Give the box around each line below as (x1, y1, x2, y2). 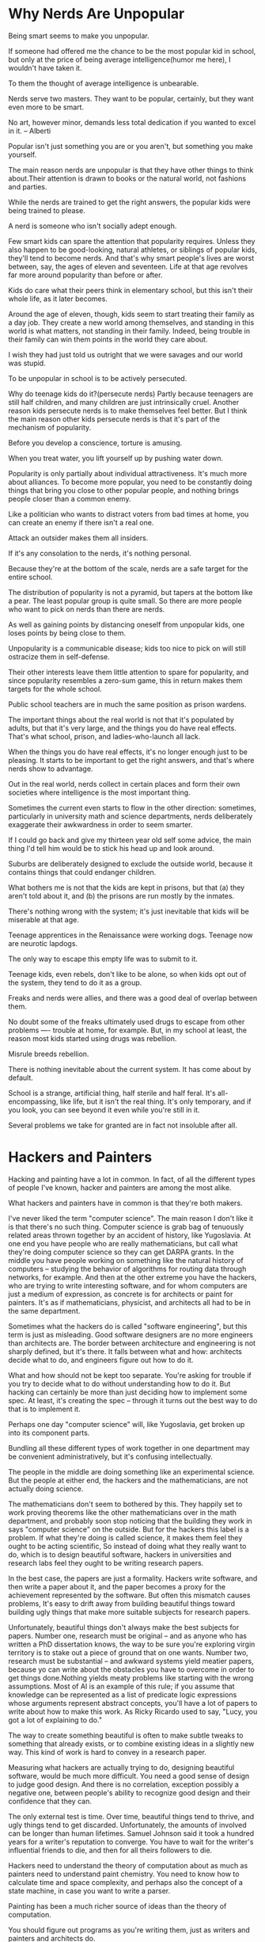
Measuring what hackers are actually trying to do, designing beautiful (8, 1762, 235, 1772)
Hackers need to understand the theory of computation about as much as (8, 1860, 248, 1870)
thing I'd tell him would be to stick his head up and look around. (8, 843, 215, 853)
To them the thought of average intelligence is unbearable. (8, 78, 199, 88)
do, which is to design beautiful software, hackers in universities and (8, 1550, 232, 1559)
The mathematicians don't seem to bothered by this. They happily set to (8, 1499, 243, 1509)
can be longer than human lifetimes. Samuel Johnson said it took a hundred (8, 1828, 255, 1838)
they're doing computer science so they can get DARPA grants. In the (8, 1247, 235, 1257)
